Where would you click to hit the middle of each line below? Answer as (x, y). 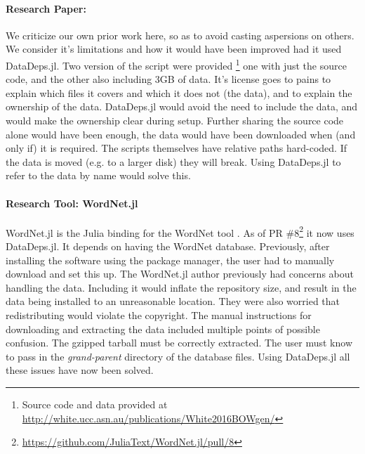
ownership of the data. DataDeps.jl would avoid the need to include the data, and (182, 106)
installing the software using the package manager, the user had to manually (170, 260)
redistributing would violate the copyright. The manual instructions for (159, 315)
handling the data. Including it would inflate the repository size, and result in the (181, 287)
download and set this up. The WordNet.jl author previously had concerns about (180, 274)
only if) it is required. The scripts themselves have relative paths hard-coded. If (176, 148)
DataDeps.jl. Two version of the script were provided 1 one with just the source (176, 64)
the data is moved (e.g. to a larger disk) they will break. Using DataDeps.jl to (173, 161)
